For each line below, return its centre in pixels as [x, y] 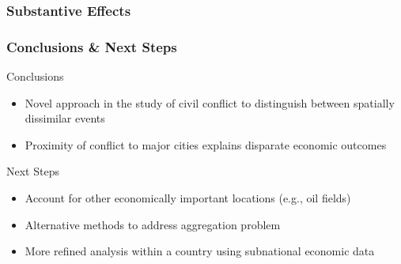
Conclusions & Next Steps [92, 46]
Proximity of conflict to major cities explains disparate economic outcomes [206, 144]
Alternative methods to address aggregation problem [153, 224]
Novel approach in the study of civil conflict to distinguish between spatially [210, 102]
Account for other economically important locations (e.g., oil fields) [188, 198]
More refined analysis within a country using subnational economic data [200, 251]
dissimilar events [65, 118]
